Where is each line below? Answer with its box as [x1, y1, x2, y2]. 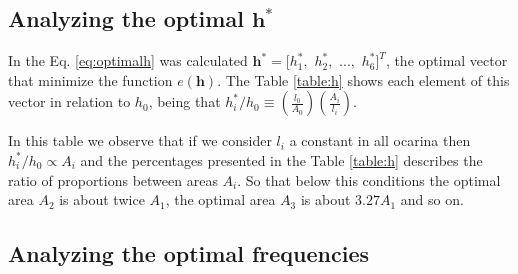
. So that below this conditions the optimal [237, 169, 501, 190]
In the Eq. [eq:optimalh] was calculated [8, 50, 248, 71]
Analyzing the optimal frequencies [8, 238, 369, 269]
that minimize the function [8, 69, 173, 90]
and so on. [400, 189, 464, 210]
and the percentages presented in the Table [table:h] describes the [80, 149, 483, 170]
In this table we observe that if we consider [8, 130, 272, 151]
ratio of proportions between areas [8, 169, 218, 190]
